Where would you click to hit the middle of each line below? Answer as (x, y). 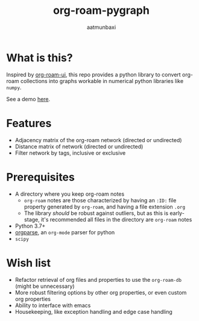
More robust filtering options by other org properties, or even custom (101, 292)
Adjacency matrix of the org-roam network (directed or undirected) (98, 140)
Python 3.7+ (30, 226)
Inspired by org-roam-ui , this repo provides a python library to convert (93, 74)
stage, (32, 219)
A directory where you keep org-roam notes (70, 194)
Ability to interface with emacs (53, 305)
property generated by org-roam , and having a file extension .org (105, 207)
